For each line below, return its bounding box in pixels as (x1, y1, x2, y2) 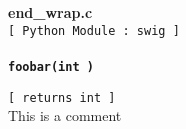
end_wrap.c (8, 2, 93, 22)
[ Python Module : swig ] (8, 23, 180, 38)
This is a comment (8, 105, 122, 126)
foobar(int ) (8, 59, 94, 74)
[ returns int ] (8, 90, 116, 105)
